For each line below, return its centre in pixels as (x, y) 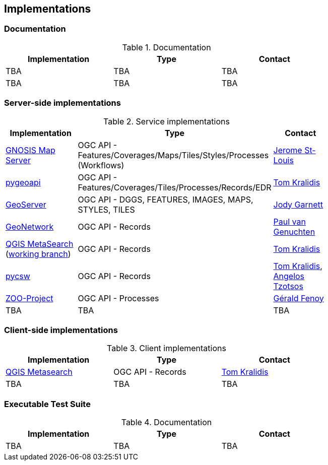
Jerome (288, 150)
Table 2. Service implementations (167, 121)
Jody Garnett (298, 204)
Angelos (289, 276)
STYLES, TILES (106, 209)
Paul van (289, 221)
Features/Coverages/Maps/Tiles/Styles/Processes (173, 155)
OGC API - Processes (118, 298)
